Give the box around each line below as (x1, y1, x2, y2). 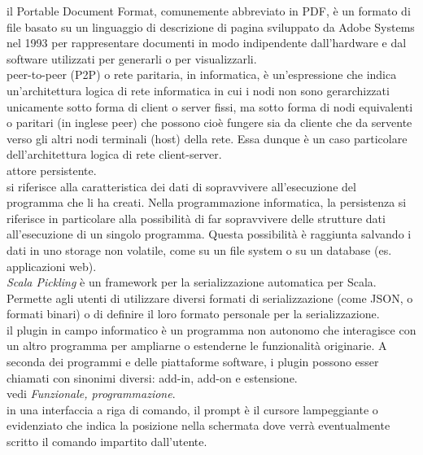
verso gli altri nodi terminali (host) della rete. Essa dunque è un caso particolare (7, 129, 408, 147)
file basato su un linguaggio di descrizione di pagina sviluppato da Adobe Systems (7, 18, 415, 35)
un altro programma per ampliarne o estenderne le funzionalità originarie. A (7, 337, 387, 354)
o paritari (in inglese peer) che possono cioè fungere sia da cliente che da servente (7, 114, 412, 131)
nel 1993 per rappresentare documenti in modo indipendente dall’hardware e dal (7, 34, 407, 51)
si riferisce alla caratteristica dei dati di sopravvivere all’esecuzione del (7, 177, 356, 195)
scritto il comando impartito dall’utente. (7, 433, 207, 450)
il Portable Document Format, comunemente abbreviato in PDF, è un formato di (7, 2, 411, 19)
